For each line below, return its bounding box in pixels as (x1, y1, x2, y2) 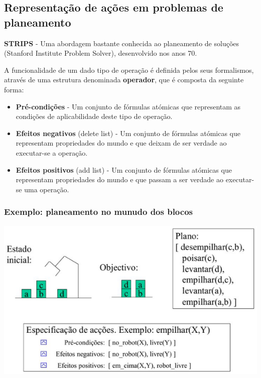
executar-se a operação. (16, 147, 88, 158)
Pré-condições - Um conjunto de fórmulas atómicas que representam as (16, 101, 241, 111)
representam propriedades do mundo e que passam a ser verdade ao (16, 174, 223, 185)
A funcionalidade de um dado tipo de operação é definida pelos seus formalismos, (4, 64, 254, 75)
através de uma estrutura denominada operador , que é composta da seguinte (4, 74, 244, 85)
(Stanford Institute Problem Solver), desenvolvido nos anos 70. (4, 48, 197, 58)
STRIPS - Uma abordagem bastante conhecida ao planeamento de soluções (4, 38, 239, 48)
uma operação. (24, 184, 69, 194)
